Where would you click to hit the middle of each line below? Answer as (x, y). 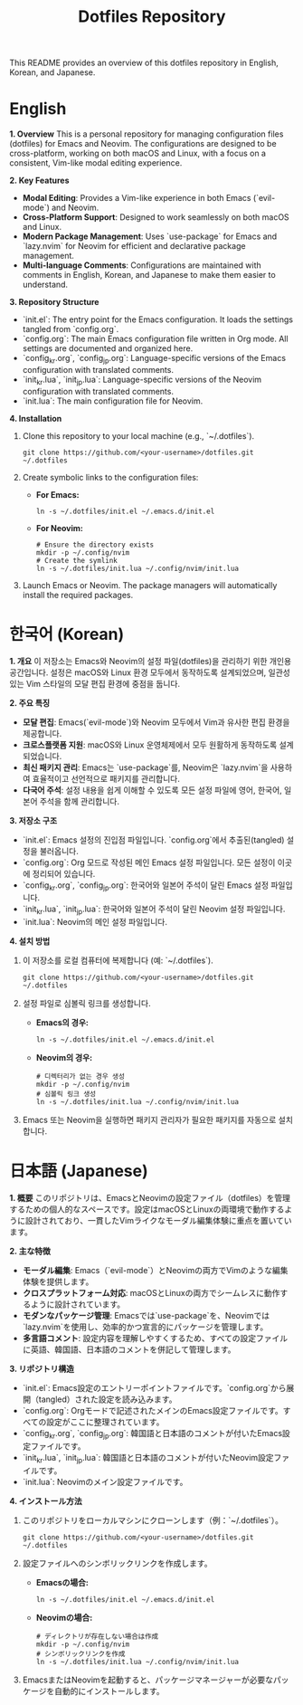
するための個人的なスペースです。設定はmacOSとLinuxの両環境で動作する (147, 1209)
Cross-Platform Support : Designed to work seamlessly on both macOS (156, 217)
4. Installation (36, 418)
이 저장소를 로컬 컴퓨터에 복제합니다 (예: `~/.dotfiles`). (118, 960)
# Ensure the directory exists (95, 545)
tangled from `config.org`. (71, 329)
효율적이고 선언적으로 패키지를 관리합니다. (106, 778)
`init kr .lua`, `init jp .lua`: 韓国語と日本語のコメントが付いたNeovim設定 (148, 1458)
